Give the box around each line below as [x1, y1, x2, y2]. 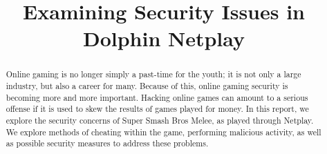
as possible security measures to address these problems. [6, 137, 209, 149]
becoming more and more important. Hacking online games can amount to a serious [6, 91, 308, 103]
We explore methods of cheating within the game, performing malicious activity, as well [6, 126, 321, 137]
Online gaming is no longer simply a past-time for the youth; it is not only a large [6, 68, 301, 80]
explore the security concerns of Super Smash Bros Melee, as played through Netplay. [6, 114, 314, 126]
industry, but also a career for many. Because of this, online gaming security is [6, 80, 288, 92]
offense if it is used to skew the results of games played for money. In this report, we [6, 103, 309, 115]
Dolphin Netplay [82, 24, 245, 52]
